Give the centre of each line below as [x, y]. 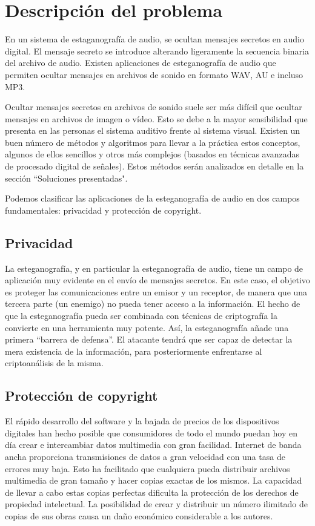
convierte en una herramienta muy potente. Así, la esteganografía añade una [147, 327]
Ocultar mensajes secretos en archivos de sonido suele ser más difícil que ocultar [154, 107]
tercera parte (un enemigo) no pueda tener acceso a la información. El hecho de [153, 304]
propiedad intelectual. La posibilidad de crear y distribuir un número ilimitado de [156, 504]
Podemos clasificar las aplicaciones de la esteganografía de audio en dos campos [152, 198]
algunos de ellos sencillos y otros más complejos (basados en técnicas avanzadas [152, 154]
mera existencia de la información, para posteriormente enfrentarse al [134, 351]
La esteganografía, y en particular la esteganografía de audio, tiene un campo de [154, 268]
